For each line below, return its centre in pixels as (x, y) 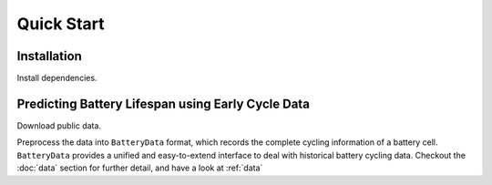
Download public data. (59, 125)
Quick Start (61, 24)
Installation (49, 56)
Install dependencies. (57, 78)
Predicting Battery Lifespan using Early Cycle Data (163, 103)
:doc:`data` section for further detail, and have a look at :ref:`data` (140, 168)
